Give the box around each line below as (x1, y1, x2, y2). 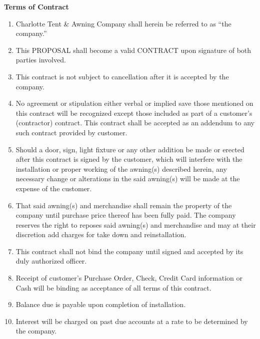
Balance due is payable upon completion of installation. (15, 299, 186, 310)
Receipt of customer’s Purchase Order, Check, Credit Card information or (15, 273, 243, 283)
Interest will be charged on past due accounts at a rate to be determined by (15, 316, 248, 326)
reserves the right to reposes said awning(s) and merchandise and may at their (15, 219, 256, 230)
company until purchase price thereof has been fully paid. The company (15, 210, 236, 220)
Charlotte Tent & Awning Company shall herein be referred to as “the (15, 18, 231, 28)
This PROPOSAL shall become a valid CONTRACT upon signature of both (15, 44, 251, 55)
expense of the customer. (15, 183, 92, 193)
